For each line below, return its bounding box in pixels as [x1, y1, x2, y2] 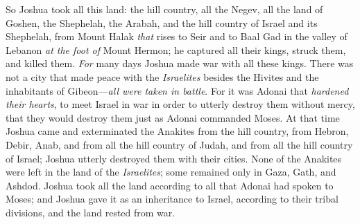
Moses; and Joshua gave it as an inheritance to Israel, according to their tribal [6, 192, 338, 206]
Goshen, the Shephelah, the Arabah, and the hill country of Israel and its [6, 15, 318, 30]
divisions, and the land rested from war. [6, 205, 175, 219]
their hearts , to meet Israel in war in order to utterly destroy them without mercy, [6, 97, 355, 111]
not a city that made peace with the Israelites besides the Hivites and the [6, 69, 319, 84]
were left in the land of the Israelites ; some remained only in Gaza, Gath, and [6, 165, 336, 179]
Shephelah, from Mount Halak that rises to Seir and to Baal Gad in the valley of [6, 29, 348, 44]
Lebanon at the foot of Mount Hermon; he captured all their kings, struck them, [6, 42, 346, 57]
